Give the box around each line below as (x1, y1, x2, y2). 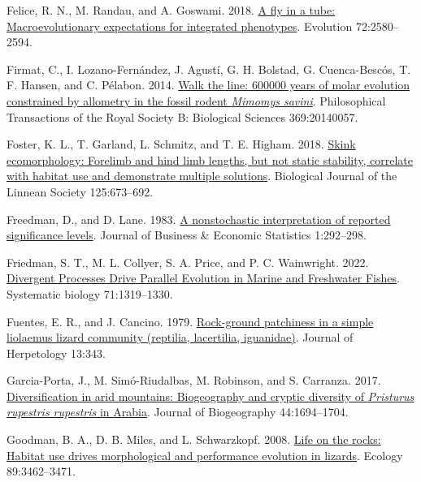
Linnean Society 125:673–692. (7, 183, 154, 200)
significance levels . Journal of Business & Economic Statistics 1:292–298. (7, 226, 367, 243)
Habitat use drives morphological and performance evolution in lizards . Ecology (7, 446, 403, 463)
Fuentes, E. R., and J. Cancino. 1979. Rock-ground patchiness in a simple (7, 312, 374, 329)
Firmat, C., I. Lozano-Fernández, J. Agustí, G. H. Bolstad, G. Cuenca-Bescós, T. (7, 60, 411, 77)
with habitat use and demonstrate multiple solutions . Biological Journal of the (7, 167, 397, 184)
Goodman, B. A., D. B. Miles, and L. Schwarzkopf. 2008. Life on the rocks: (7, 431, 381, 448)
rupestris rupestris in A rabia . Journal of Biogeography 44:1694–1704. (7, 403, 349, 420)
